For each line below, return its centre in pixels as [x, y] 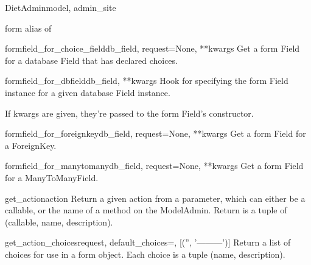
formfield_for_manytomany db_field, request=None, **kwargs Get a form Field [154, 166]
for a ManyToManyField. [52, 177]
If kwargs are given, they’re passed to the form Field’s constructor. [129, 113]
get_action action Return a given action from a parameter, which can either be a [155, 198]
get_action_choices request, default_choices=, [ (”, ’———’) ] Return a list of [148, 242]
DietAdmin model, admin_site [61, 7]
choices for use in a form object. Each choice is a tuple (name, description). [145, 254]
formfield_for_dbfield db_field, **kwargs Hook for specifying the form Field [147, 81]
